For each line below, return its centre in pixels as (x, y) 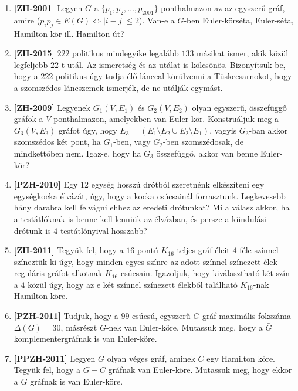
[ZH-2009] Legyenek (52, 107)
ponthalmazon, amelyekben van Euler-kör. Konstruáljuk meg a (166, 119)
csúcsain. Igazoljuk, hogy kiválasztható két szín (205, 273)
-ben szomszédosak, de (203, 142)
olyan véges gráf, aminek (151, 358)
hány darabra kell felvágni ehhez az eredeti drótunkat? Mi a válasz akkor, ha (152, 207)
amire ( (27, 20)
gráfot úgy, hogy (88, 130)
